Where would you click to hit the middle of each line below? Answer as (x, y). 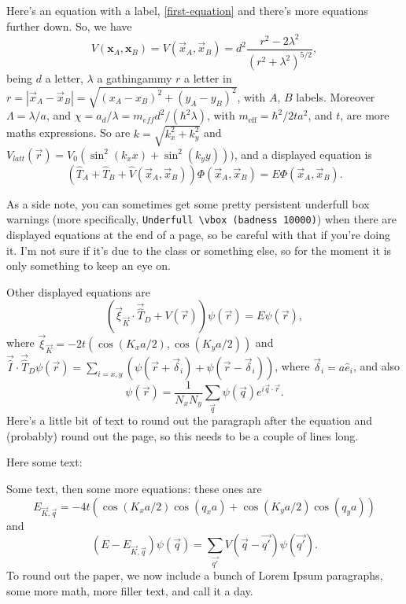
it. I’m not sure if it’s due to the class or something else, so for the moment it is (199, 250)
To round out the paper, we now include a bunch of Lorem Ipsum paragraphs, (195, 575)
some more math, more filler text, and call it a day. (130, 590)
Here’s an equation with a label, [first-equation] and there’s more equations (187, 10)
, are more (365, 115)
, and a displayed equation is (303, 154)
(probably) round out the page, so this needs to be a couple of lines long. (183, 435)
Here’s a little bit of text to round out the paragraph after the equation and (190, 420)
